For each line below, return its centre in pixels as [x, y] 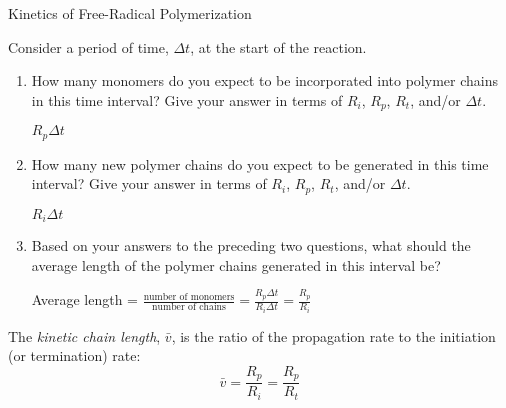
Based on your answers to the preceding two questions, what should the [251, 245]
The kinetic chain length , [84, 335]
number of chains [189, 307]
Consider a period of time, [88, 46]
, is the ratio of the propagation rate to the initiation [333, 335]
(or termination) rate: [74, 355]
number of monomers [189, 296]
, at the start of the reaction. [278, 46]
